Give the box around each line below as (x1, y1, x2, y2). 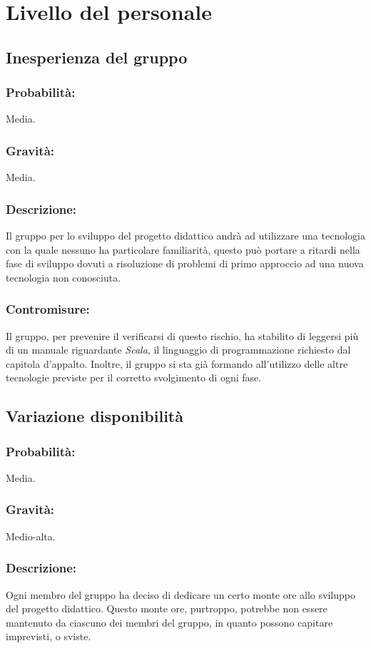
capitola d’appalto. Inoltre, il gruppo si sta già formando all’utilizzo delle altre (6, 356, 348, 371)
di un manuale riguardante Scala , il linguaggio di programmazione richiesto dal (6, 342, 351, 357)
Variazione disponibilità (6, 405, 183, 427)
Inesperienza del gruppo (6, 46, 188, 68)
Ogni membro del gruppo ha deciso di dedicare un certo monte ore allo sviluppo (6, 587, 355, 602)
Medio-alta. (6, 528, 56, 543)
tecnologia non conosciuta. (6, 269, 121, 284)
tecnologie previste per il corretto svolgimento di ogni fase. (6, 370, 262, 385)
